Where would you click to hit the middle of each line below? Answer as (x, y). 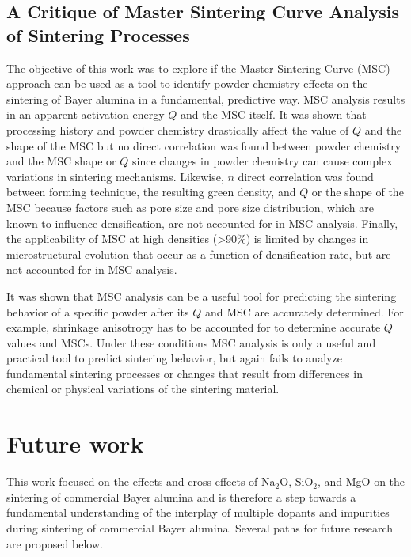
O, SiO (297, 481)
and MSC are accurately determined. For (304, 311)
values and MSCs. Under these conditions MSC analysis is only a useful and (191, 342)
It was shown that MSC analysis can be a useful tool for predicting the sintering (202, 296)
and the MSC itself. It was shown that (274, 114)
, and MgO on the (361, 481)
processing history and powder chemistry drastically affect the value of (178, 129)
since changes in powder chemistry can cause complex (262, 161)
